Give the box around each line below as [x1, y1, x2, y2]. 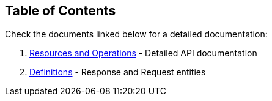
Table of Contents [5, 3, 116, 18]
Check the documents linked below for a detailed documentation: [5, 29, 268, 40]
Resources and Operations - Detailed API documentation [29, 48, 257, 59]
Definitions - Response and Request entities [29, 67, 206, 78]
